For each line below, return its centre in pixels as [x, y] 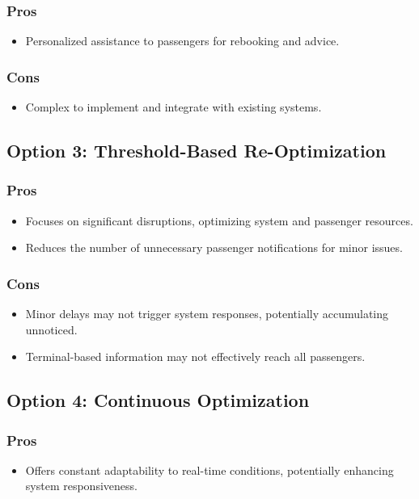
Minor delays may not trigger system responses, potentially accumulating [207, 314]
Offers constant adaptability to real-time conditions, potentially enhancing [209, 470]
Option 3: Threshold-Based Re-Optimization [197, 151]
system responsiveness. [81, 486]
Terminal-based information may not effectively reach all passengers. [195, 356]
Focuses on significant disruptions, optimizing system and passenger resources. [219, 220]
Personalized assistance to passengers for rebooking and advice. [182, 41]
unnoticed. [51, 329]
